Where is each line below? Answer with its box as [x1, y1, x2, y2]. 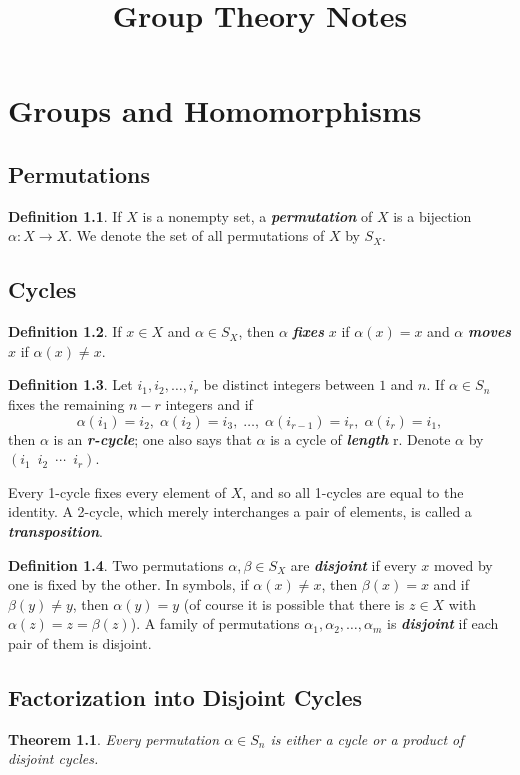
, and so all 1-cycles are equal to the [242, 481, 464, 502]
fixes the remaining [8, 393, 125, 414]
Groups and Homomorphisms [8, 90, 422, 131]
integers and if [165, 393, 253, 414]
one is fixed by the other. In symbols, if [8, 574, 249, 595]
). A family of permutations [130, 613, 300, 634]
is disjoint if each [387, 613, 499, 634]
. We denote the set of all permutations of [68, 225, 325, 246]
